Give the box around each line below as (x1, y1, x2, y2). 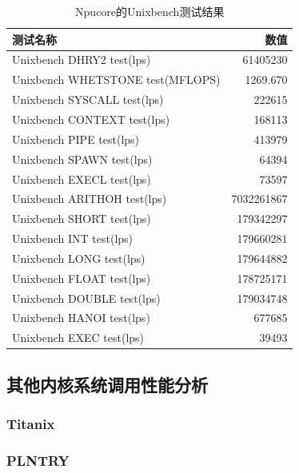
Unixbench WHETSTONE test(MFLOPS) (12, 71, 221, 88)
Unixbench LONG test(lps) (12, 249, 146, 266)
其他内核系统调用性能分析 (6, 372, 208, 396)
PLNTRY (6, 450, 70, 470)
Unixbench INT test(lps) (12, 230, 134, 247)
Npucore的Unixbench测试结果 (75, 3, 225, 19)
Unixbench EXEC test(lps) (12, 329, 145, 346)
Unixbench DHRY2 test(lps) (12, 51, 151, 68)
